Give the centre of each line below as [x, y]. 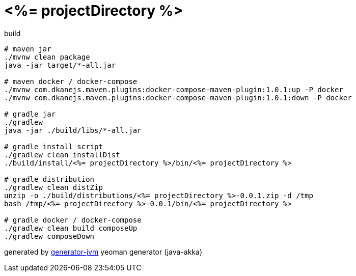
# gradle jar [30, 114]
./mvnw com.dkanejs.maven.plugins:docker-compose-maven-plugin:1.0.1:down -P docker [178, 98]
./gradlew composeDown [49, 236]
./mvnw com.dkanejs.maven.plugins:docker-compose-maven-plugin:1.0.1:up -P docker [174, 89]
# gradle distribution [49, 179]
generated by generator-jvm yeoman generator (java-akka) [103, 252]
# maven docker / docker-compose [71, 81]
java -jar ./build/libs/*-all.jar [73, 130]
